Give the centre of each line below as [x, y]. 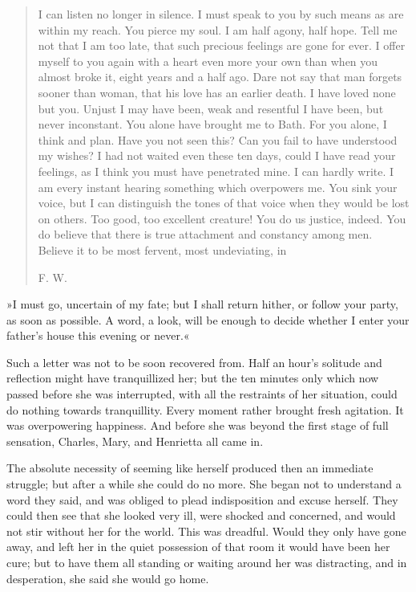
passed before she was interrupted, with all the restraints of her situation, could [202, 394]
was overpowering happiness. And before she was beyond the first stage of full [198, 425]
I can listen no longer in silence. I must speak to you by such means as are [221, 14]
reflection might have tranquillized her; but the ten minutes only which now [193, 378]
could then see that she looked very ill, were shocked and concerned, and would [201, 515]
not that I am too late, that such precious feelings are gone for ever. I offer [222, 45]
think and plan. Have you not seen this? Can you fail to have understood [218, 139]
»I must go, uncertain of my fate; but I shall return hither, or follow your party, [202, 304]
